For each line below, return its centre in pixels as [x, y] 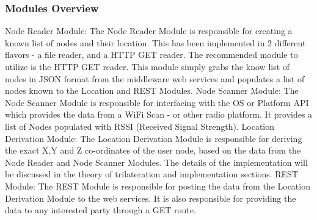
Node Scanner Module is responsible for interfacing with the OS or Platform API [157, 102]
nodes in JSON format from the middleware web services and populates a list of [155, 78]
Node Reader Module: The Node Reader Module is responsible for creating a [149, 31]
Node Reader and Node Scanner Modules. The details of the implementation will [156, 162]
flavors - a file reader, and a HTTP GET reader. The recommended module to [151, 55]
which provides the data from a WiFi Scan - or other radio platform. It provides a [159, 114]
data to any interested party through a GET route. [100, 210]
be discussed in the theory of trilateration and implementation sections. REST [152, 174]
